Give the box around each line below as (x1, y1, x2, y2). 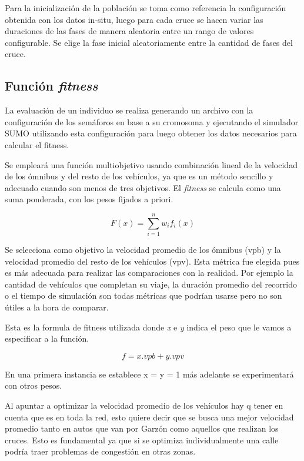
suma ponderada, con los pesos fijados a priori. (5, 193, 173, 205)
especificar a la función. (5, 332, 89, 345)
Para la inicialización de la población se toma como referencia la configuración (5, 2, 286, 14)
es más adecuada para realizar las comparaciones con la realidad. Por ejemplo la (5, 266, 293, 279)
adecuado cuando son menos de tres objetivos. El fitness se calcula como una (5, 181, 281, 193)
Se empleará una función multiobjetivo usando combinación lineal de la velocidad (5, 158, 298, 171)
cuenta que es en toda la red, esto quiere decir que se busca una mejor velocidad (5, 410, 294, 423)
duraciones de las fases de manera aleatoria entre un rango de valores (5, 25, 254, 37)
